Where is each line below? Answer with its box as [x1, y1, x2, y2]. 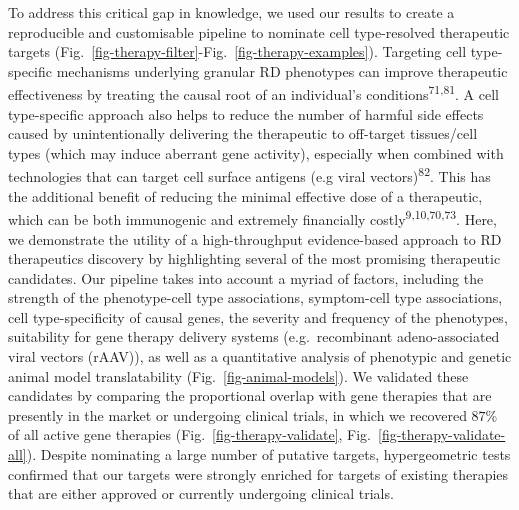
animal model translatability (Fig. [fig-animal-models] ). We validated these [8, 365, 469, 386]
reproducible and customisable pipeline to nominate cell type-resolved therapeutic [8, 21, 510, 42]
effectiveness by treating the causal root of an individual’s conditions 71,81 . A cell [8, 81, 499, 105]
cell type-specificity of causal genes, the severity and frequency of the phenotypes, [8, 306, 508, 327]
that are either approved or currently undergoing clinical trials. [8, 483, 394, 504]
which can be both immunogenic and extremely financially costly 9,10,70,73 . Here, [8, 206, 497, 229]
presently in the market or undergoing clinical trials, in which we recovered [8, 404, 467, 425]
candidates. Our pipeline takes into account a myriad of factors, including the [8, 267, 484, 288]
